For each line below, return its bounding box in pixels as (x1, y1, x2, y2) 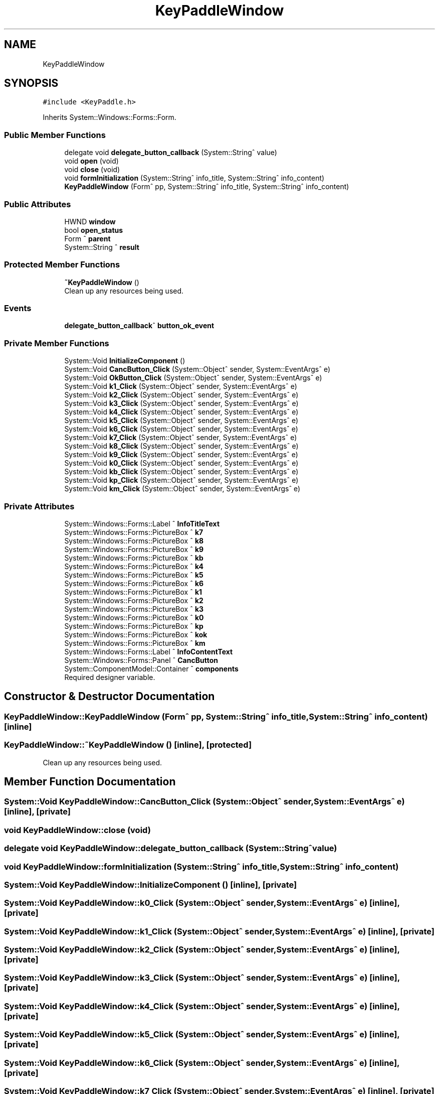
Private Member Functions (4, 338, 109, 348)
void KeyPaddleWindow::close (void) (4, 825, 151, 835)
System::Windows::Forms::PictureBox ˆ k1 (64, 587, 202, 596)
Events (4, 303, 32, 314)
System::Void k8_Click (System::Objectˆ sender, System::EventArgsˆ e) (64, 442, 299, 451)
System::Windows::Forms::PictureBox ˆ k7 (64, 527, 203, 536)
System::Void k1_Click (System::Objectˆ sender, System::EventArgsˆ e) (64, 382, 297, 391)
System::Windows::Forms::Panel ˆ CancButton (64, 655, 218, 664)
